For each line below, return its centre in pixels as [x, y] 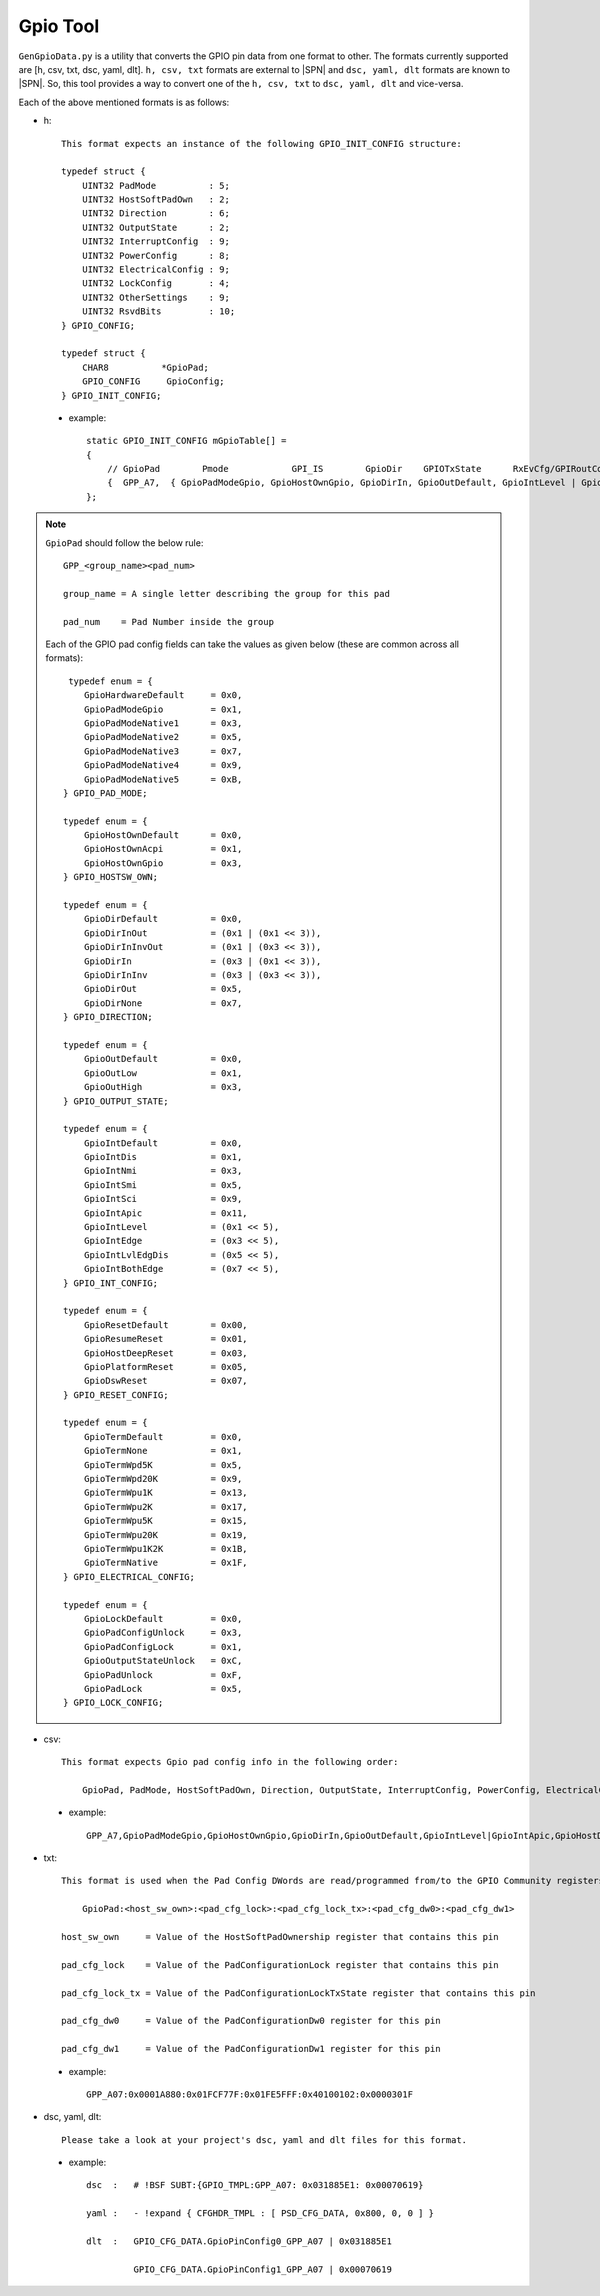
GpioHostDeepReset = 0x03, [166, 1353]
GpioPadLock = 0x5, [163, 1688]
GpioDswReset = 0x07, [166, 1381]
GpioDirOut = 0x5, [163, 989]
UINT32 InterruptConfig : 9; [155, 241]
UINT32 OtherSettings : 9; [155, 297]
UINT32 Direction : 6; [155, 213]
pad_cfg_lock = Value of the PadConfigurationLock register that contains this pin [280, 1964]
